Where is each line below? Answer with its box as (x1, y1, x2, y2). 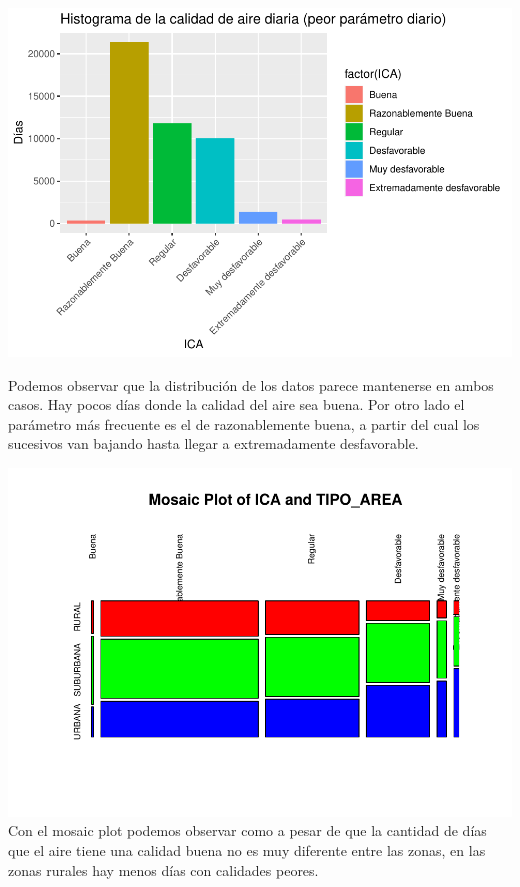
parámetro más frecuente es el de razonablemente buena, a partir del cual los (8, 413, 480, 434)
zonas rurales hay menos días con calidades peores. (8, 859, 319, 880)
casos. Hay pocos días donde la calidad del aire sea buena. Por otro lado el (8, 394, 465, 415)
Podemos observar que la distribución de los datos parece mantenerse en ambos (8, 374, 494, 395)
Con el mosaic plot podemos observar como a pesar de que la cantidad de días (8, 820, 487, 841)
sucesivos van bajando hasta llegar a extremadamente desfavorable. (8, 433, 419, 454)
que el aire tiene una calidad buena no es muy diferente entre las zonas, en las (8, 840, 486, 860)
